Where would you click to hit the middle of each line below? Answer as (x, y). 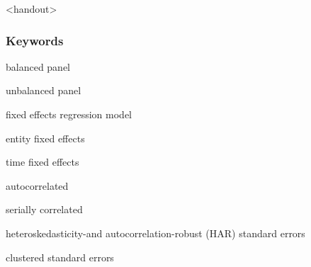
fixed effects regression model (69, 114)
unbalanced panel (44, 90)
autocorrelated (37, 185)
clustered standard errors (60, 257)
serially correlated (44, 209)
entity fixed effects (45, 138)
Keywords (35, 40)
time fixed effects (43, 162)
